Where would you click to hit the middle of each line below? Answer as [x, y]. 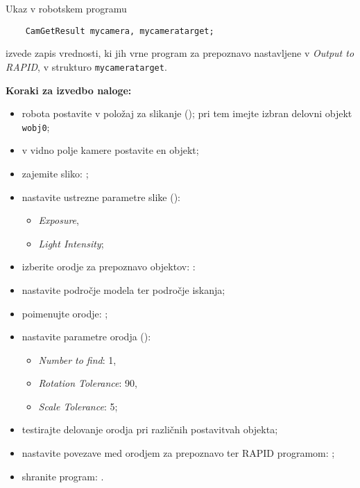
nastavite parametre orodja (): [86, 337]
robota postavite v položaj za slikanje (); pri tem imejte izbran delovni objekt [187, 113]
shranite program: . [63, 476]
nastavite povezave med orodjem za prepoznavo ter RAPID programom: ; [178, 453]
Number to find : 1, [77, 359]
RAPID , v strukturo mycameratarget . [86, 66]
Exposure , [59, 220]
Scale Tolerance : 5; [78, 406]
